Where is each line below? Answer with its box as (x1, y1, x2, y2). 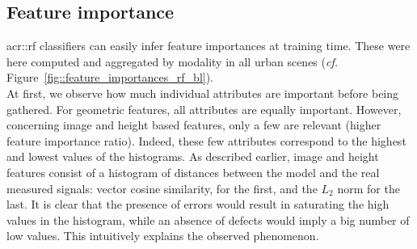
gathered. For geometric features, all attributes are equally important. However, (6, 100, 402, 117)
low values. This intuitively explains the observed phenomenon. (6, 227, 319, 244)
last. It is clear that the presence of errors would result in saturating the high (6, 196, 390, 213)
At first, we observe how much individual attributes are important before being (6, 84, 399, 101)
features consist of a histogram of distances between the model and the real (6, 163, 380, 180)
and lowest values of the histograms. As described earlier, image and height (6, 148, 379, 165)
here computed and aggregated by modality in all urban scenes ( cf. (6, 53, 339, 70)
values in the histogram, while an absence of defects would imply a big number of (6, 211, 410, 228)
